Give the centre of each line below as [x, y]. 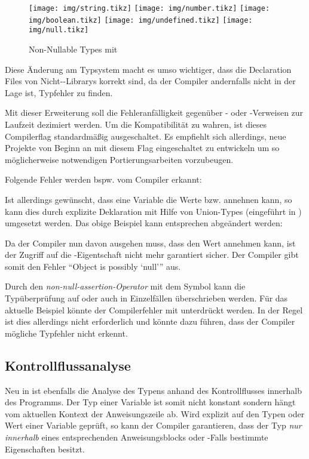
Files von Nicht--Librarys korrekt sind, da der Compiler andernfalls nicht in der [150, 81]
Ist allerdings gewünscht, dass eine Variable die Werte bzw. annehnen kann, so [149, 199]
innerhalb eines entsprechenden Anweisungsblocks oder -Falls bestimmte [137, 437]
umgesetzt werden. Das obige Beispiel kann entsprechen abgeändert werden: [144, 223]
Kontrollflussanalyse [68, 365]
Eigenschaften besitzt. [45, 449]
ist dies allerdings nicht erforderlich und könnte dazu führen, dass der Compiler [150, 321]
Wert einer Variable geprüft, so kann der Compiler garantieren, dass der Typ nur [153, 425]
